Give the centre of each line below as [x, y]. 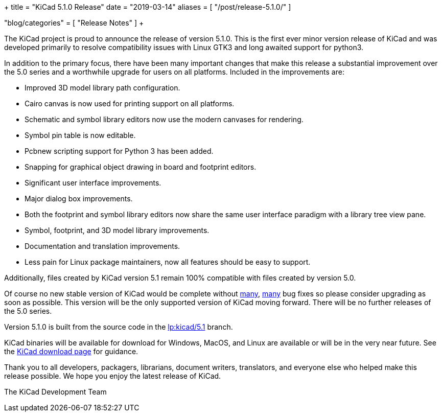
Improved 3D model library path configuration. [102, 88]
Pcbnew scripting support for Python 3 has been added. [119, 151]
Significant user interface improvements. [93, 183]
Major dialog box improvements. [79, 199]
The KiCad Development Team [55, 392]
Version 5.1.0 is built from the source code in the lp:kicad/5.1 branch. [119, 327]
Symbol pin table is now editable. [80, 135]
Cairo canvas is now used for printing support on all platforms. [130, 103]
